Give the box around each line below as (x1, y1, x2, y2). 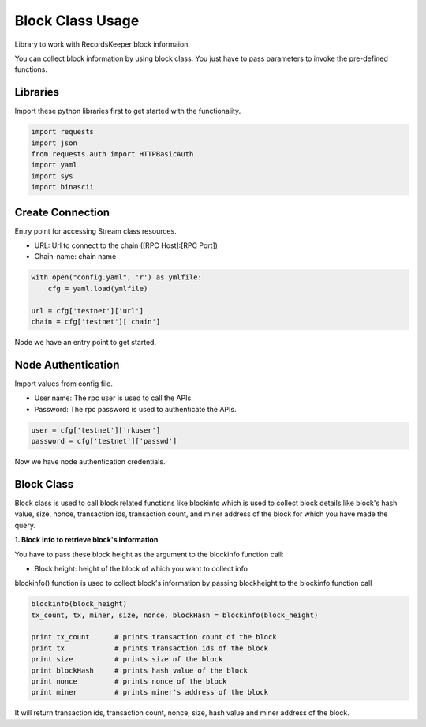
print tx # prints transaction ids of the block (31, 643, 269, 653)
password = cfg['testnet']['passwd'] (31, 437, 177, 446)
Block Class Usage (14, 12, 140, 29)
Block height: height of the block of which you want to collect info (34, 564, 248, 573)
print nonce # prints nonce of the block (31, 677, 227, 686)
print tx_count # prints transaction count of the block (31, 632, 277, 642)
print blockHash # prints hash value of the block (31, 665, 248, 675)
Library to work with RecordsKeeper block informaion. (14, 39, 191, 49)
